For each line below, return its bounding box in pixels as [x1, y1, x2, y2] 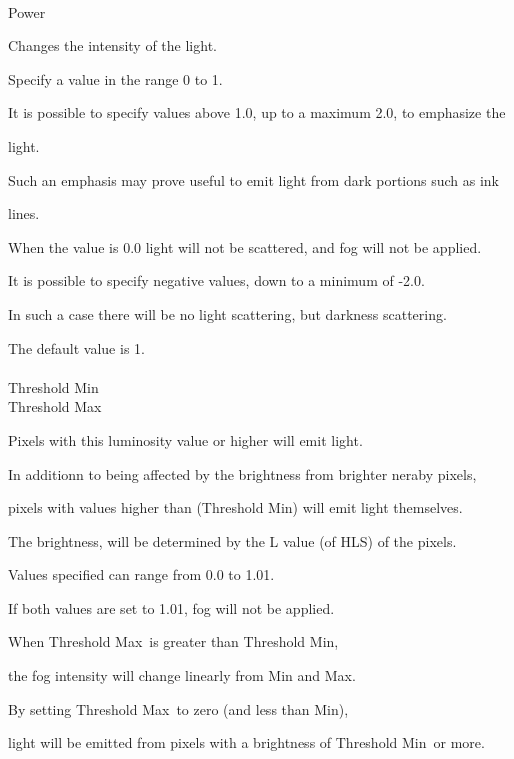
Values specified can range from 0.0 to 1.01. [8, 564, 275, 585]
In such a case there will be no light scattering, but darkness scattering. [8, 303, 447, 324]
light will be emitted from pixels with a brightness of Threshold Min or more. [8, 732, 485, 753]
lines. [8, 203, 40, 224]
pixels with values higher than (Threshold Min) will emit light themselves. [8, 497, 463, 518]
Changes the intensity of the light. [8, 35, 217, 56]
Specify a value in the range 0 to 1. [8, 68, 223, 89]
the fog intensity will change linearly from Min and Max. [8, 665, 356, 686]
